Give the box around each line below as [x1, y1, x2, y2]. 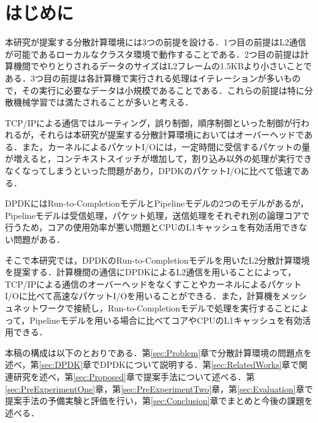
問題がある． [13, 233, 65, 246]
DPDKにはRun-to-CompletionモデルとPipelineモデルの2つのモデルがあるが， [5, 197, 309, 210]
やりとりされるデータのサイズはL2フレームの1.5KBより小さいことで [39, 59, 312, 72]
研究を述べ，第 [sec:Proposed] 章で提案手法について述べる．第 [13, 370, 255, 383]
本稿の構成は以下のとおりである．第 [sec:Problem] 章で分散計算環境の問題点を [5, 346, 312, 359]
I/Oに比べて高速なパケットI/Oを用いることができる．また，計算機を [5, 289, 281, 302]
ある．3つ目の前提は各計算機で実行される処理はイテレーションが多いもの [5, 71, 301, 84]
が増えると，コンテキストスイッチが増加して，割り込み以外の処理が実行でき [5, 152, 312, 165]
